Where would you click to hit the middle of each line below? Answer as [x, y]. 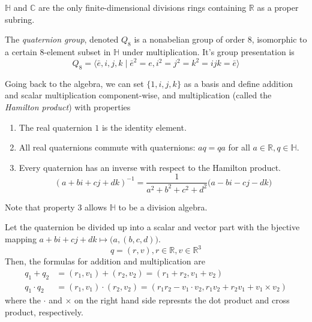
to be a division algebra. [163, 207]
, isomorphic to [279, 39]
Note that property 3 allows [56, 207]
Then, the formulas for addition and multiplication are [105, 261]
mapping [21, 239]
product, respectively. [44, 312]
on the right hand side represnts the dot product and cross [182, 300]
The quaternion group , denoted [62, 39]
